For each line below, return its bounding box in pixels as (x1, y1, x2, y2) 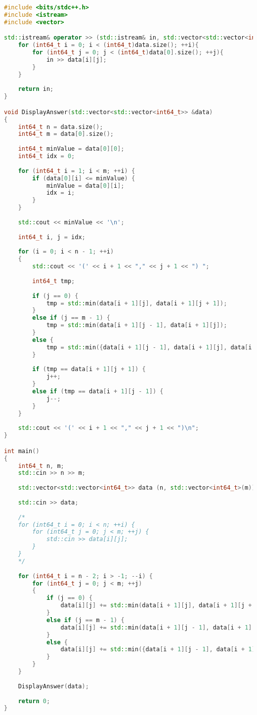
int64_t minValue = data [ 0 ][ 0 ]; (18, 145, 125, 153)
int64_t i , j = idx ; (18, 233, 86, 241)
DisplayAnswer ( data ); (18, 682, 89, 690)
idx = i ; (46, 189, 75, 197)
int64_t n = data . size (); (18, 123, 103, 130)
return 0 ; (18, 697, 50, 705)
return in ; (18, 85, 54, 93)
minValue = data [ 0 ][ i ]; (46, 182, 125, 189)
